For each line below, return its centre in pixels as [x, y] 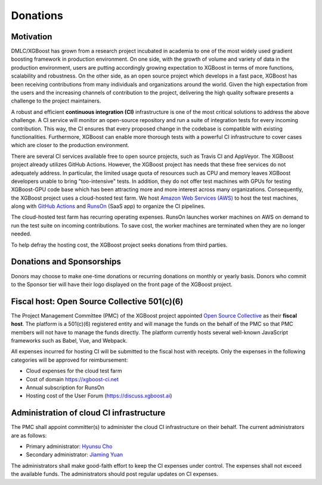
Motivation [32, 37]
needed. [21, 234]
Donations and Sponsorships [66, 262]
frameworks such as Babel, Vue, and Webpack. [69, 341]
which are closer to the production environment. [70, 145]
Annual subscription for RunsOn [65, 387]
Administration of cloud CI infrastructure [88, 413]
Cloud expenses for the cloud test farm [74, 371]
